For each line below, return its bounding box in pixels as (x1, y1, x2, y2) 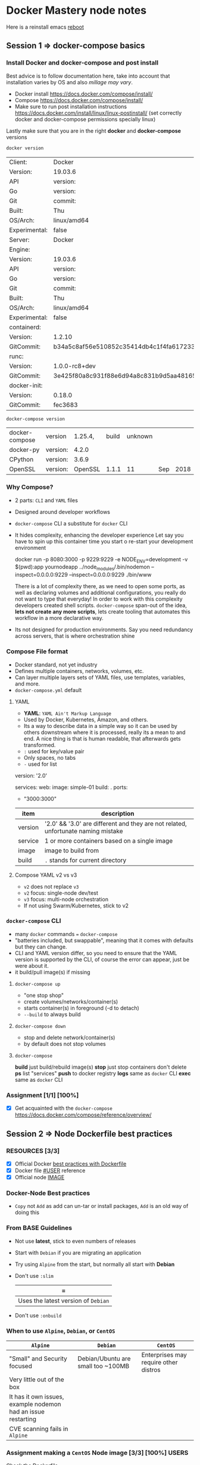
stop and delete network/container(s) (23, 1033, 115, 1041)
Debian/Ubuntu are (77, 1354, 131, 1363)
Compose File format (6, 647, 68, 656)
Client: (9, 158, 27, 166)
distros (141, 1365, 161, 1374)
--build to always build (23, 1011, 82, 1018)
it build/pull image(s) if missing (14, 968, 90, 975)
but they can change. (14, 943, 67, 950)
